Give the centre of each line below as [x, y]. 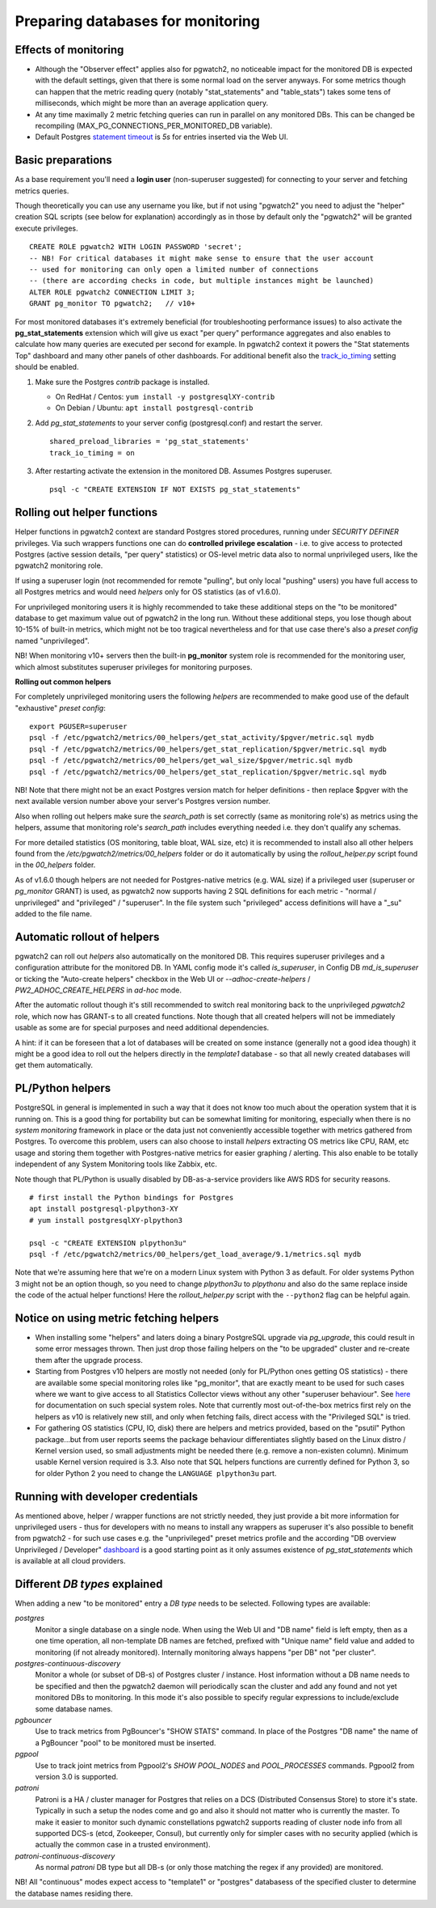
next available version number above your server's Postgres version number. [143, 802]
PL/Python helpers [63, 1088]
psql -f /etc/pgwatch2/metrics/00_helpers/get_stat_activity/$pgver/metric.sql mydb [202, 738]
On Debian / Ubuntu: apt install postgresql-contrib [154, 408]
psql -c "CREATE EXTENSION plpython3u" [108, 1243]
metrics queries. [42, 191]
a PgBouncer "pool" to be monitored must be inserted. [126, 1742]
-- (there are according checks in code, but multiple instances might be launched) [202, 281]
